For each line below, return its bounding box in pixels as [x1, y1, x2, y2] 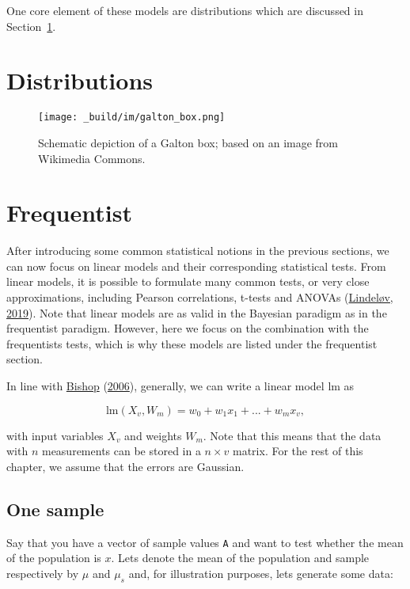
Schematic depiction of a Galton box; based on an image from [38, 134, 338, 150]
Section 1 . [6, 17, 56, 34]
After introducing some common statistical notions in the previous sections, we [6, 242, 389, 259]
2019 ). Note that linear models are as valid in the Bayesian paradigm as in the [6, 304, 387, 321]
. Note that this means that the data [203, 427, 382, 443]
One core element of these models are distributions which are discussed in [6, 2, 363, 18]
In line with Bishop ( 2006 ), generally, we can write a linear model [6, 378, 325, 394]
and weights [124, 427, 182, 443]
